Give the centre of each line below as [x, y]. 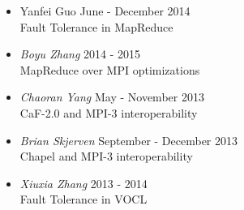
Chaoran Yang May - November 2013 [112, 97]
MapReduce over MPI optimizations [110, 69]
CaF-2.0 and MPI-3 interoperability [109, 112]
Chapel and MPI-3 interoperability [106, 156]
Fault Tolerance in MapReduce [96, 26]
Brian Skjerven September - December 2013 [129, 140]
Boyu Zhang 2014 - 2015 [80, 54]
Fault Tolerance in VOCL [83, 199]
